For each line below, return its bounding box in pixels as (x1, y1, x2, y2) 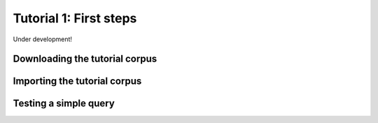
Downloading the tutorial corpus (13, 53, 157, 65)
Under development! (13, 35, 73, 43)
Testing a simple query (13, 98, 115, 110)
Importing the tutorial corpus (13, 75, 142, 87)
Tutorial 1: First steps (13, 10, 137, 26)
